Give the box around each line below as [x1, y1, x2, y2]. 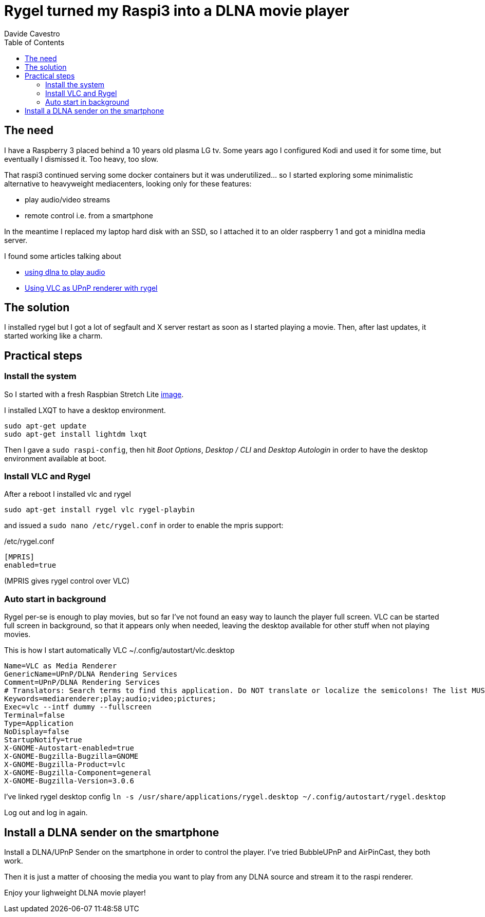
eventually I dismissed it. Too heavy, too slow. [4, 154, 158, 163]
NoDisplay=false [4, 727, 69, 736]
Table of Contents [4, 38, 65, 47]
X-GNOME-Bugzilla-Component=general [4, 769, 152, 777]
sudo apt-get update [4, 421, 87, 430]
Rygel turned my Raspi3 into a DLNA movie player [4, 2, 349, 20]
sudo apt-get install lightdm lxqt [4, 429, 147, 438]
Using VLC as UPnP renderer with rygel [25, 283, 158, 292]
